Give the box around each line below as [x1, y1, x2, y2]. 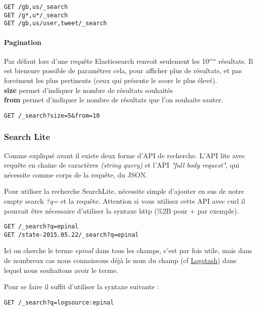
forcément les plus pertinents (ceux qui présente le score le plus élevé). [4, 75, 217, 85]
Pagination [4, 37, 42, 47]
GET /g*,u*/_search [4, 11, 68, 19]
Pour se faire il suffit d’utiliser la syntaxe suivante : [4, 281, 159, 292]
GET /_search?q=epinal [4, 223, 79, 230]
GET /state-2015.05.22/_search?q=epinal [4, 231, 139, 238]
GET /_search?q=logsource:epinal [4, 299, 114, 306]
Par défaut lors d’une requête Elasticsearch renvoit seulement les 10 [4, 55, 209, 66]
